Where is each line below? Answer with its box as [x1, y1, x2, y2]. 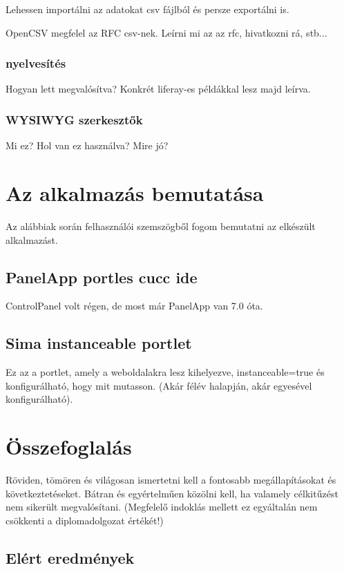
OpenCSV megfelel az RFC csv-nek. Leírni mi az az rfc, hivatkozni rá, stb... [6, 25, 327, 39]
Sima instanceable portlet [6, 332, 192, 354]
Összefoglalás [6, 432, 132, 461]
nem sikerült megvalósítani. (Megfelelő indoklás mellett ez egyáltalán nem [6, 499, 318, 514]
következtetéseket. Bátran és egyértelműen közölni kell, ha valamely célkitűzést [6, 486, 338, 500]
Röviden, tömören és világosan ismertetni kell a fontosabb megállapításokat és [6, 473, 336, 487]
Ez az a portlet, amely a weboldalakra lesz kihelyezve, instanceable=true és [6, 365, 325, 379]
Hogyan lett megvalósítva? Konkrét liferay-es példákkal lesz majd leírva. [6, 82, 311, 96]
